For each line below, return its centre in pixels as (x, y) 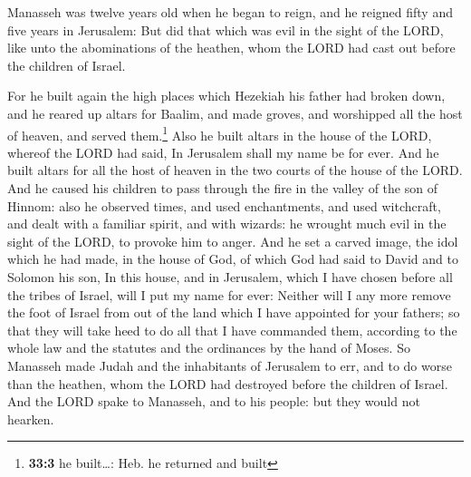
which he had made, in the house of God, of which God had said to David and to (233, 259)
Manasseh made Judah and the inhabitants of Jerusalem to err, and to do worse (230, 365)
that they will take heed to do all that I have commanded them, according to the (232, 330)
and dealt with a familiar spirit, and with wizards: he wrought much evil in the (227, 224)
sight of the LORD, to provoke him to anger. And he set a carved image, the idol (233, 241)
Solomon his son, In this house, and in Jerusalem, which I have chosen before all (230, 276)
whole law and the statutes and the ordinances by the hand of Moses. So (209, 348)
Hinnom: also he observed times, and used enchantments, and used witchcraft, (224, 205)
